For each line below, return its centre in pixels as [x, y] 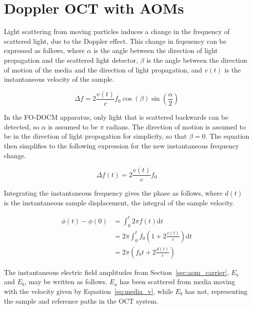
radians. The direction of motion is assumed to [176, 126]
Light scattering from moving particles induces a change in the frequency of [117, 31]
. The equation [227, 136]
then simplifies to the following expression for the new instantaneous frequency [122, 145]
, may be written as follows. [66, 282]
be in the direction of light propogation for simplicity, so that [96, 136]
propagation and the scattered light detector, [71, 60]
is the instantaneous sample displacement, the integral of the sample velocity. [119, 202]
